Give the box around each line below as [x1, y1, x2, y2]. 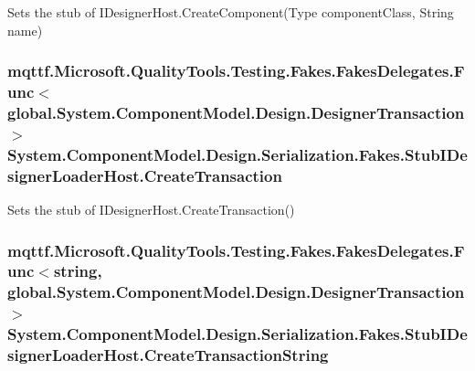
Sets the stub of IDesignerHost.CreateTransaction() [7, 200, 295, 219]
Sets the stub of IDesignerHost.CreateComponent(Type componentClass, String [7, 3, 454, 21]
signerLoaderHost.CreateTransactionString [7, 344, 329, 366]
